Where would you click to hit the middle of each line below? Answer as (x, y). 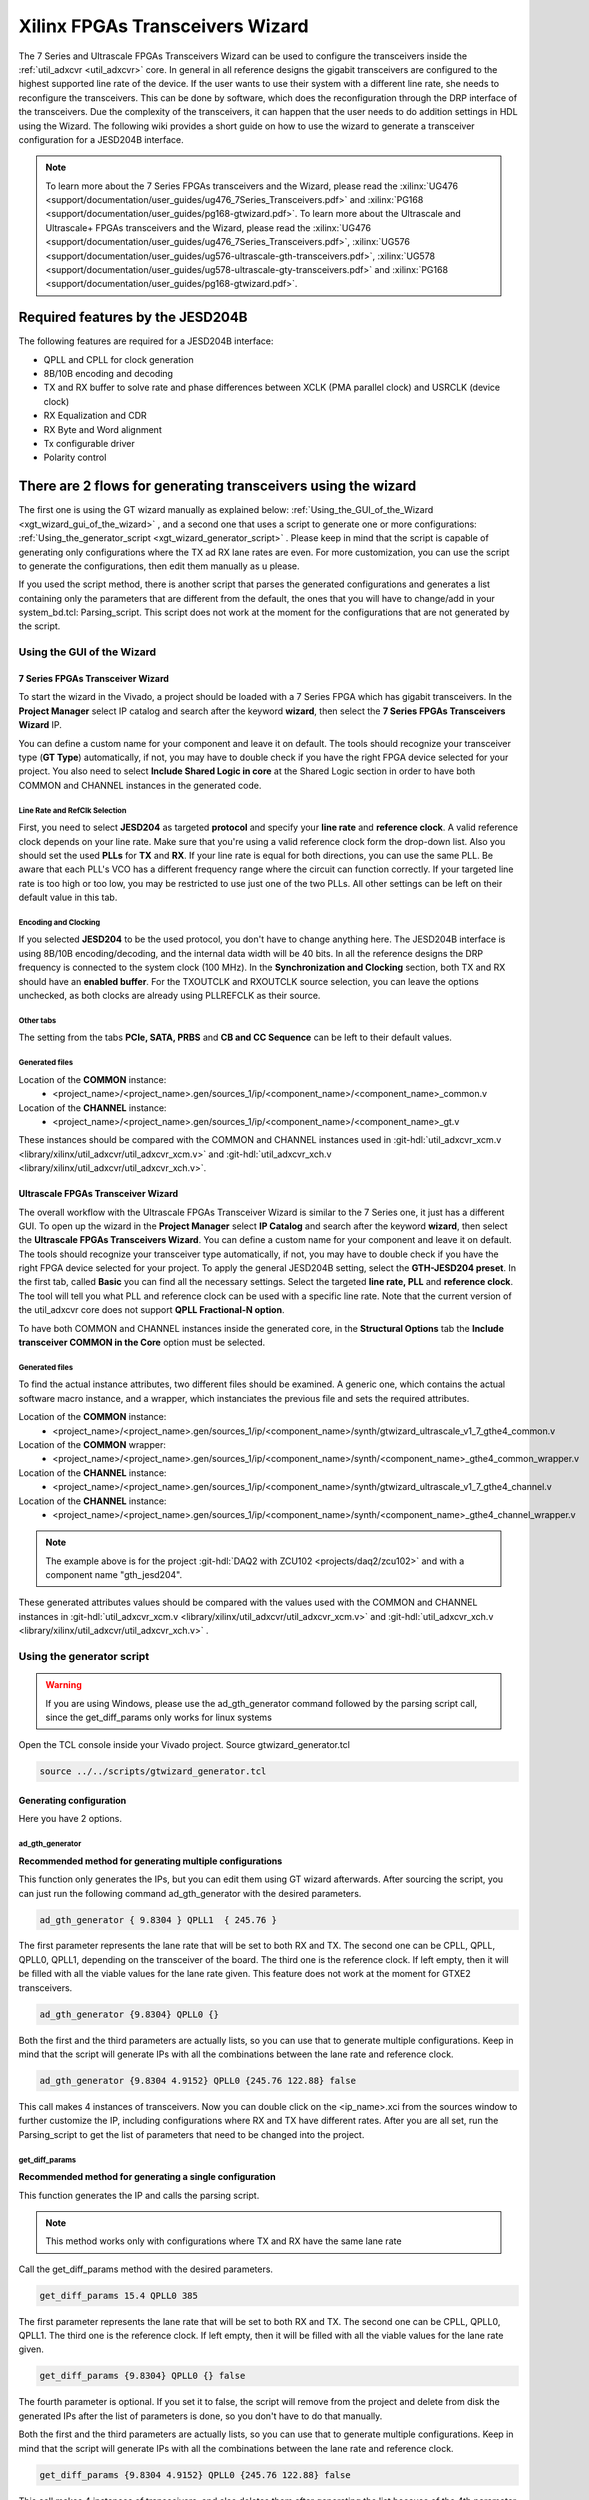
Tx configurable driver (89, 444)
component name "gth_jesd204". (114, 1575)
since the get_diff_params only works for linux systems (158, 1717)
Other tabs (37, 1020)
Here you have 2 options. (70, 1819)
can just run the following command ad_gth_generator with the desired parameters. (190, 1893)
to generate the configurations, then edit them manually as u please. (159, 566)
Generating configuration (72, 1800)
